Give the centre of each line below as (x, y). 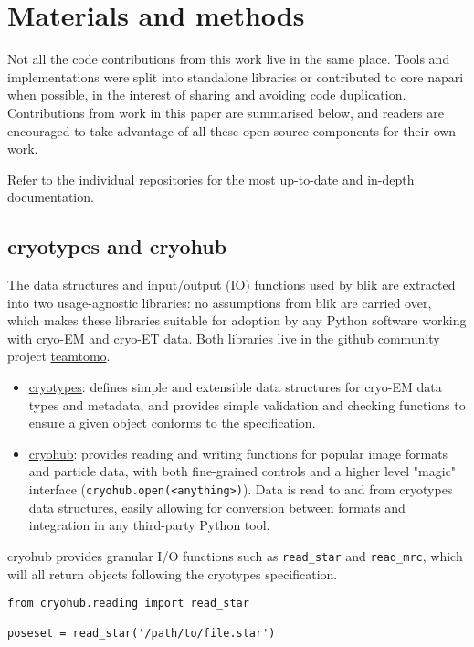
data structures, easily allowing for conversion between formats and (217, 507)
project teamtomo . (59, 356)
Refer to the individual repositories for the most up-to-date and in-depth (211, 179)
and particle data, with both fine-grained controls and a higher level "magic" (242, 471)
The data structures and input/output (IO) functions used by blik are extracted (232, 285)
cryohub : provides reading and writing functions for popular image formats (238, 453)
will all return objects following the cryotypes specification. (173, 573)
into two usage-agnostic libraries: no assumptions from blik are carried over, (220, 302)
